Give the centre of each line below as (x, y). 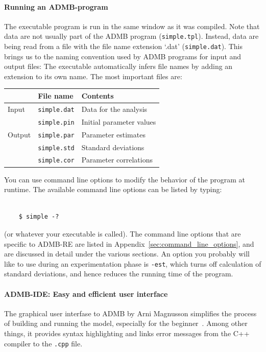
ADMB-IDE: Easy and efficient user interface (86, 294)
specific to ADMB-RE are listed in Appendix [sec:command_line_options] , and (129, 243)
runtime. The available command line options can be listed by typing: (113, 189)
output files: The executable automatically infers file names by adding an (118, 66)
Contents (98, 95)
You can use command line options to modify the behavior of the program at (125, 179)
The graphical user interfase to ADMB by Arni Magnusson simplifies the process (130, 313)
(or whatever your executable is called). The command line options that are (123, 233)
